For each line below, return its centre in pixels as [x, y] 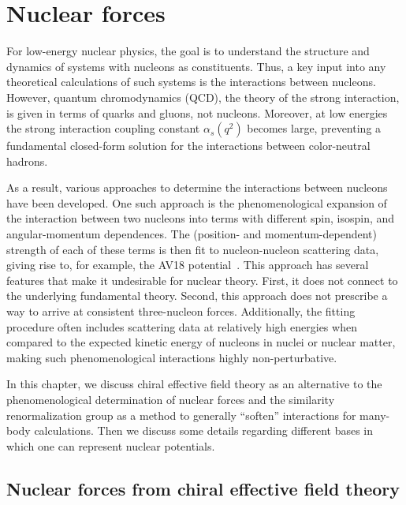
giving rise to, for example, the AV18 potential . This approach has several [188, 265]
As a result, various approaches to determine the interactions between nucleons [197, 187]
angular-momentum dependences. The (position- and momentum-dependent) [192, 234]
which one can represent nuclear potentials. [111, 445]
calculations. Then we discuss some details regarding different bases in [204, 430]
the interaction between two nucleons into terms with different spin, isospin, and [201, 218]
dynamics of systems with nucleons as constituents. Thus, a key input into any [196, 66]
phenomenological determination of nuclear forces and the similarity [171, 399]
